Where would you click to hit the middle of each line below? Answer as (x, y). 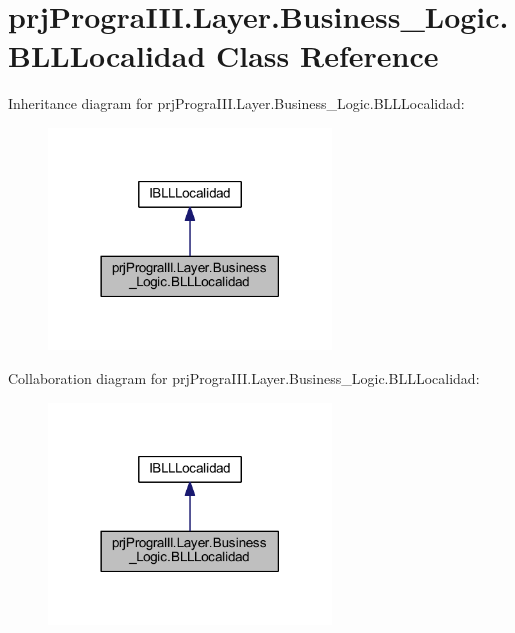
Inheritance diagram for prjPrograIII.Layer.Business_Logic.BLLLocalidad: (236, 103)
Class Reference (327, 55)
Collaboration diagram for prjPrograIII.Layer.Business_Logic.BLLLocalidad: (244, 378)
